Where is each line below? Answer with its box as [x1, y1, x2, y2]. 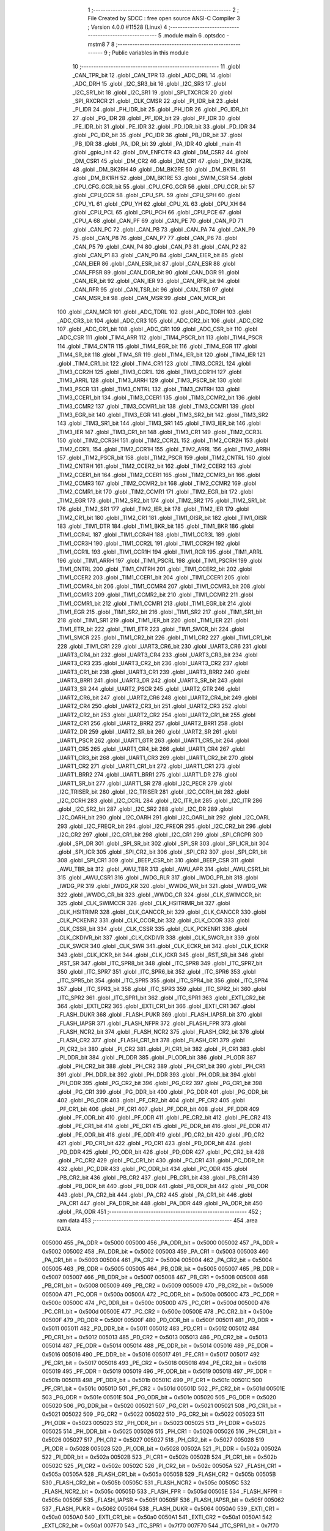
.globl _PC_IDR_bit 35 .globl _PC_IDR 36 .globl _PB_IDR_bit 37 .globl [72, 132, 243, 139]
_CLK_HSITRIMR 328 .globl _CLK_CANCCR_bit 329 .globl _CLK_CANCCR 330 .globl [57, 908, 266, 916]
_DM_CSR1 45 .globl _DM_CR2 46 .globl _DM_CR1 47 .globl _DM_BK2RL [72, 157, 253, 165]
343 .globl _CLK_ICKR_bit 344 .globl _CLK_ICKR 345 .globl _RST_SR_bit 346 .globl [57, 951, 264, 958]
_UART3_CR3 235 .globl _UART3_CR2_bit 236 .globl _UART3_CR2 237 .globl [57, 660, 248, 667]
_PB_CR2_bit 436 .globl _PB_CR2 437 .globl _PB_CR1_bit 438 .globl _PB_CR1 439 [57, 1173, 260, 1181]
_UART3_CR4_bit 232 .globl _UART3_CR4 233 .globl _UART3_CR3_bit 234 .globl [57, 651, 258, 658]
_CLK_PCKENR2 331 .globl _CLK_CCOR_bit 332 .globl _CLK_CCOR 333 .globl [57, 917, 250, 924]
